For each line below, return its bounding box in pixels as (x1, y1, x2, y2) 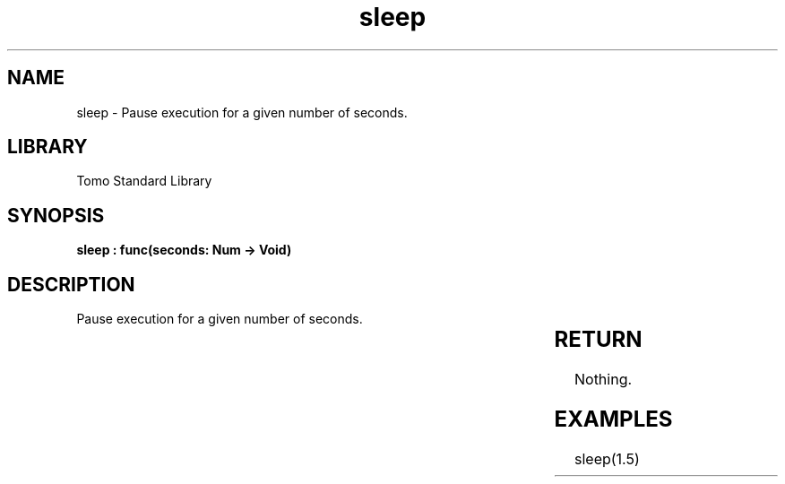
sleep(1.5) (574, 449, 640, 468)
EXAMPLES (554, 405, 673, 432)
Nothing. (574, 370, 633, 389)
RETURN (554, 326, 643, 353)
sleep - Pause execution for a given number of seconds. (76, 104, 408, 120)
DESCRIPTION (7, 272, 135, 296)
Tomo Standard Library (76, 173, 212, 189)
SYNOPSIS (7, 203, 105, 227)
